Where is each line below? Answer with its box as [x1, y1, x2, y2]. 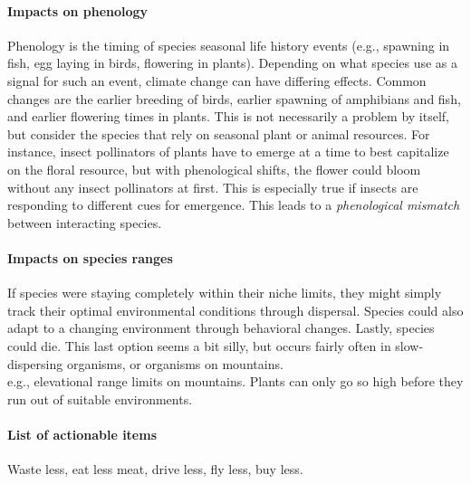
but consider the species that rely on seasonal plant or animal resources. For [7, 124, 430, 143]
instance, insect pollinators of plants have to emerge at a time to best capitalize [7, 142, 449, 161]
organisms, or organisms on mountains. [66, 354, 284, 373]
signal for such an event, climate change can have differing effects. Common [7, 71, 427, 90]
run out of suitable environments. [7, 389, 193, 408]
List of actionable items [7, 424, 158, 443]
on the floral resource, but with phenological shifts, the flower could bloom [7, 159, 421, 178]
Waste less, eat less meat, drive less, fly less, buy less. [7, 460, 303, 479]
